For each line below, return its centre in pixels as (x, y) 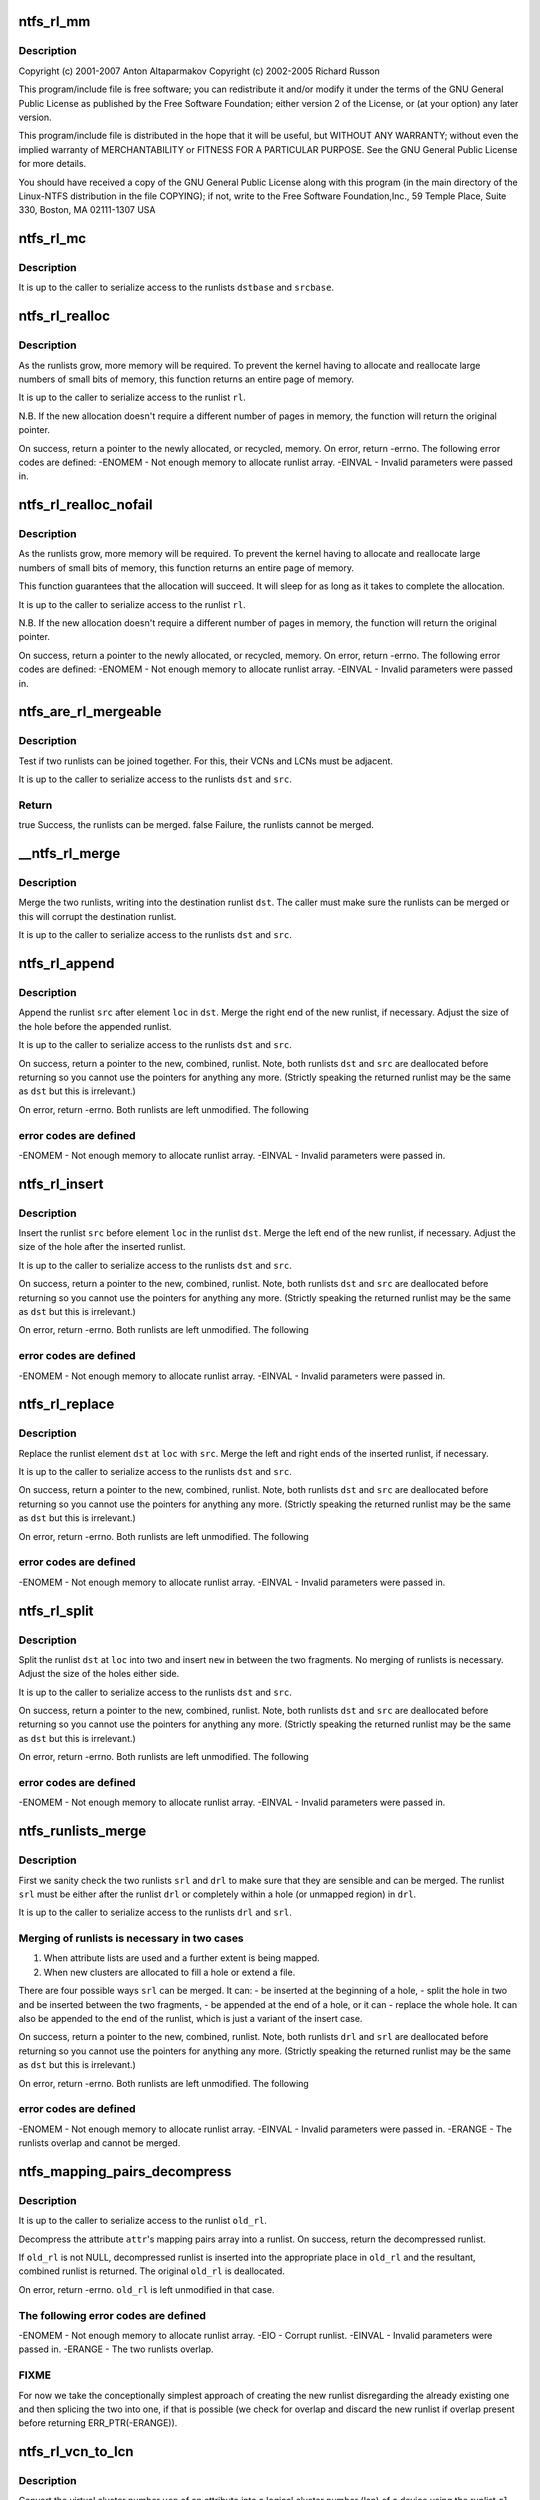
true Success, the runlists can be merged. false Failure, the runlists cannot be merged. (196, 825)
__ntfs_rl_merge (69, 853)
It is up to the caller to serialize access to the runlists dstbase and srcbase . (176, 287)
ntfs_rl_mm (54, 21)
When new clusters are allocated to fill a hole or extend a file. (169, 1972)
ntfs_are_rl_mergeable (90, 711)
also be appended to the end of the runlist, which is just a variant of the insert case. (190, 2019)
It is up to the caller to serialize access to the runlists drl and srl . (155, 1912)
